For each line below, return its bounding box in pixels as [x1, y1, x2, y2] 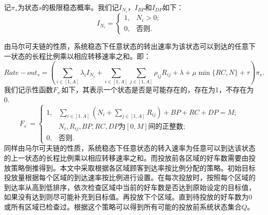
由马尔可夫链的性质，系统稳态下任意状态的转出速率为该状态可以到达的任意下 [4, 41, 256, 51]
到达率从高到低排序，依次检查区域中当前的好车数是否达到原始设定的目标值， [4, 182, 256, 192]
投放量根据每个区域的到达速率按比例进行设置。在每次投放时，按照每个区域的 [4, 172, 256, 183]
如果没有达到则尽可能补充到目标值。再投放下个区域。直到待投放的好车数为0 [4, 192, 252, 202]
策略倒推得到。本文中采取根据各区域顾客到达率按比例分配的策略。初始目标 [10, 162, 256, 173]
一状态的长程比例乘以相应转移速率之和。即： [4, 50, 151, 61]
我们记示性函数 [4, 84, 53, 95]
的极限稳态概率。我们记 [41, 2, 119, 12]
